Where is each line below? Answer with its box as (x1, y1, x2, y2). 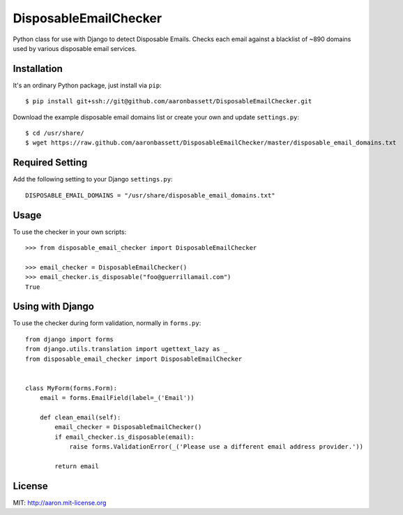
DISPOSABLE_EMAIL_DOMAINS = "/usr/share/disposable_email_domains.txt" (25, 191, 275, 199)
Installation (13, 63, 63, 75)
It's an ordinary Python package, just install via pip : (13, 81, 162, 89)
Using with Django (13, 301, 94, 313)
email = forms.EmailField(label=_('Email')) (39, 394, 195, 402)
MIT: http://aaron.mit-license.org (13, 498, 107, 507)
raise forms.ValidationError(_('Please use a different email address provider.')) (69, 443, 364, 451)
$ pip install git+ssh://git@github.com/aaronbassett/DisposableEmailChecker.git (25, 98, 312, 105)
